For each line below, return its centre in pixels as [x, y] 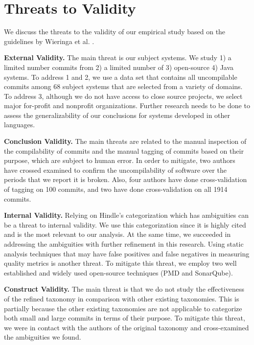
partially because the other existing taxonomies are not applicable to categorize [123, 308]
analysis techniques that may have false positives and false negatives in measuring [127, 253]
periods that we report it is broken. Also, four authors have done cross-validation [126, 179]
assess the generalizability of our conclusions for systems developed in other [117, 115]
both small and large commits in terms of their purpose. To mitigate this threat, [125, 318]
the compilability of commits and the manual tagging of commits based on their [124, 150]
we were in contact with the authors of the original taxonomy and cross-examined [127, 327]
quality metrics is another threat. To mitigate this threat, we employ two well [120, 263]
